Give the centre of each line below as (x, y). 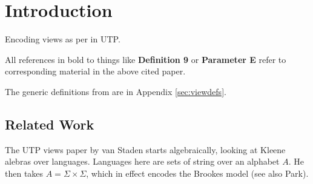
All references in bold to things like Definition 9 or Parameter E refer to (146, 59)
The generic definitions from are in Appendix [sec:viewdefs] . (116, 91)
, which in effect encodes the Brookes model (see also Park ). (197, 173)
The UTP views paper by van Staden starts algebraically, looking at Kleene (145, 149)
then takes (24, 173)
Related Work (50, 124)
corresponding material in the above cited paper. (95, 71)
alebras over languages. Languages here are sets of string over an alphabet (142, 161)
